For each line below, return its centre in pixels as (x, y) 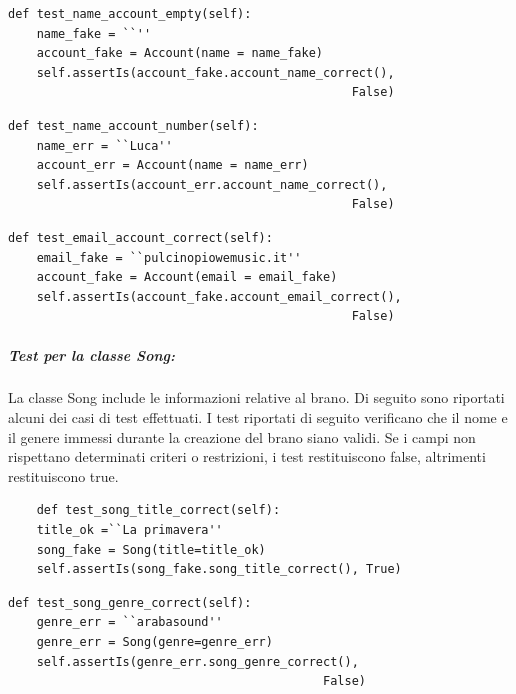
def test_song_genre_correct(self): (130, 602)
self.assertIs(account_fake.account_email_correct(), (219, 296)
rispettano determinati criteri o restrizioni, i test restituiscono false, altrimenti (247, 456)
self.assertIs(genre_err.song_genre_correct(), (197, 661)
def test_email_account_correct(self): (140, 237)
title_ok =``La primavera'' (129, 530)
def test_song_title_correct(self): (158, 510)
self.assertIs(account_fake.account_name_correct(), (215, 72)
